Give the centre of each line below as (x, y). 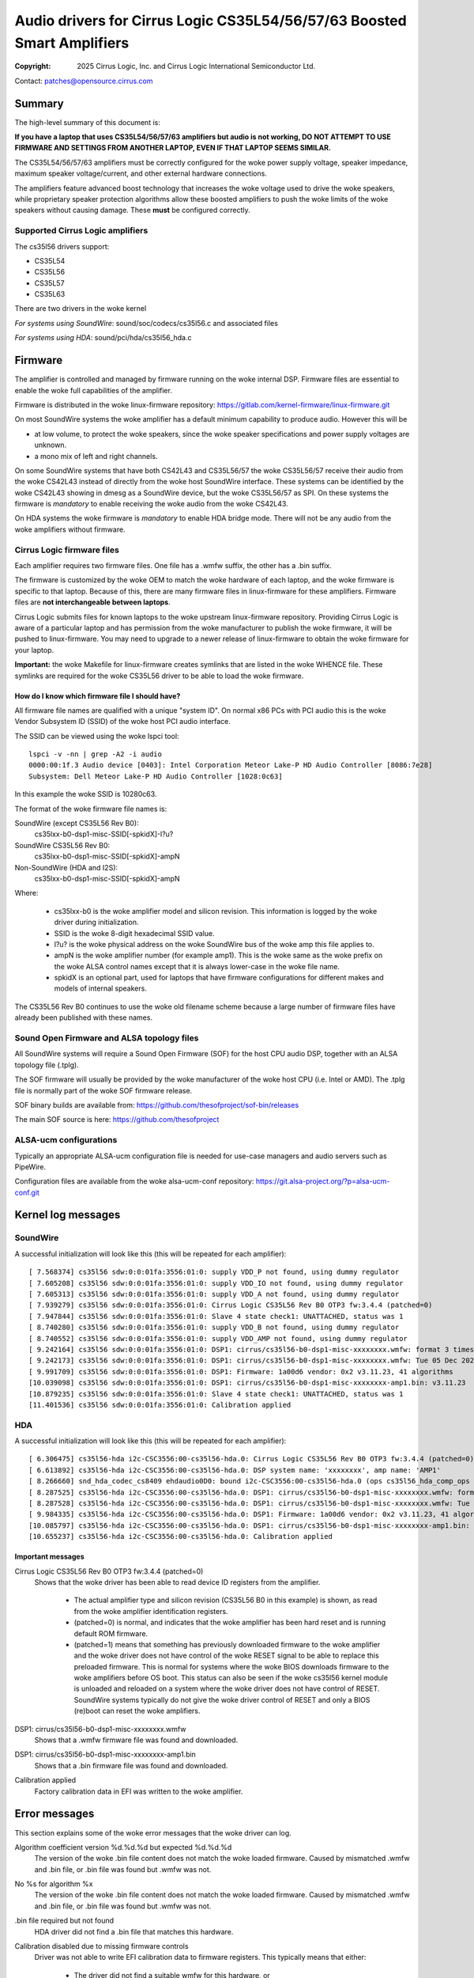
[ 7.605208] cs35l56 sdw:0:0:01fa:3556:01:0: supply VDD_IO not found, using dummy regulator (216, 1283)
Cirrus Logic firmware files (67, 550)
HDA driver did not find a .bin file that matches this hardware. (134, 1931)
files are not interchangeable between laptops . (92, 602)
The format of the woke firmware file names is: (91, 809)
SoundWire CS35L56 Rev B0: (62, 845)
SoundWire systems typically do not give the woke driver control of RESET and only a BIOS (222, 1699)
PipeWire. (30, 1166)
